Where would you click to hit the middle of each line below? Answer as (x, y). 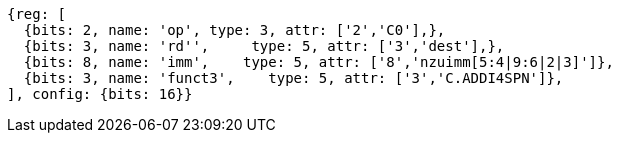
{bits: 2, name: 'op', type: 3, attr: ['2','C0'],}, (234, 30)
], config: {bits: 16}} (100, 94)
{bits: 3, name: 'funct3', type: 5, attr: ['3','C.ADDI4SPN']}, (293, 78)
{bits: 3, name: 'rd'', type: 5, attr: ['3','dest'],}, (264, 46)
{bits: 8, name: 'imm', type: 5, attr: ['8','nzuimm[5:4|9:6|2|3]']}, (318, 62)
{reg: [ (37, 14)
